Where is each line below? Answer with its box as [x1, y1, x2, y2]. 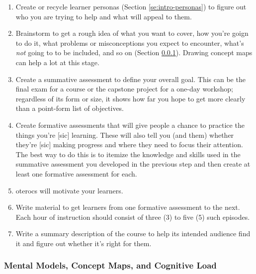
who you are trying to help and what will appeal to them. [15, 11, 192, 21]
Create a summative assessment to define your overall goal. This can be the [15, 74, 246, 84]
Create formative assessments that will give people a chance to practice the [15, 119, 245, 130]
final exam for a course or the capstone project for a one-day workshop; [15, 84, 233, 94]
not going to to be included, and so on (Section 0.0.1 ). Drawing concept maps [15, 47, 253, 58]
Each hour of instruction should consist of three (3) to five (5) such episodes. [15, 211, 250, 222]
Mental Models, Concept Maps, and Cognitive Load [4, 259, 217, 272]
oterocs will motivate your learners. [15, 185, 123, 195]
